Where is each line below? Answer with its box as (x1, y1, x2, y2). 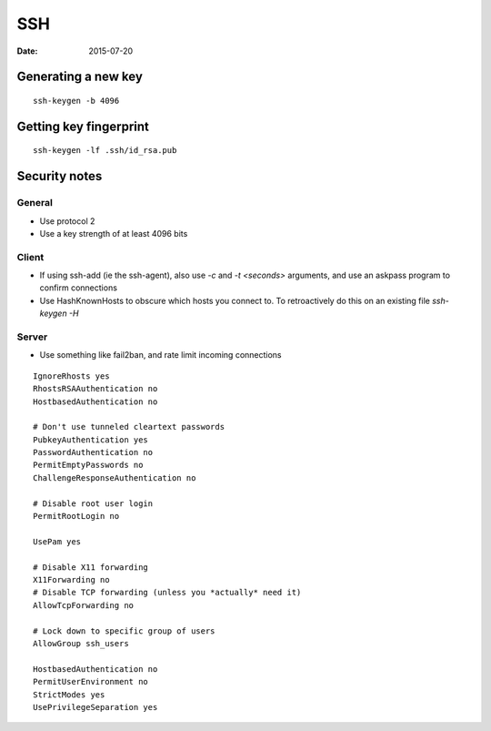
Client (16, 250, 45, 263)
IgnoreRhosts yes (33, 371, 110, 381)
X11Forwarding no (33, 574, 110, 584)
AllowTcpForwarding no (33, 600, 135, 610)
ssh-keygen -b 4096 (33, 96, 120, 106)
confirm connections (39, 282, 118, 293)
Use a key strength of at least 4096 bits (39, 228, 188, 239)
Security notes (16, 168, 103, 184)
